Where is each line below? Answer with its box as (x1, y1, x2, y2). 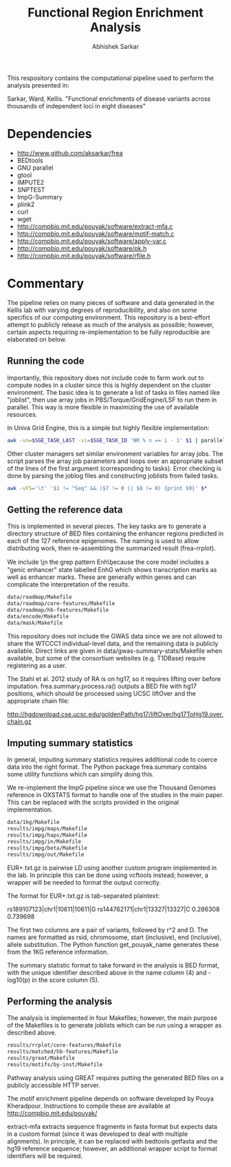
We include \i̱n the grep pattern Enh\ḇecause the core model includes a (7, 558, 210, 567)
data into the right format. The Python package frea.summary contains (7, 763, 208, 771)
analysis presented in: (7, 81, 69, 89)
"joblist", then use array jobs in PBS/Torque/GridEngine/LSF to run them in (7, 395, 217, 404)
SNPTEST (16, 185, 45, 194)
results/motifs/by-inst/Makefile (7, 1061, 103, 1068)
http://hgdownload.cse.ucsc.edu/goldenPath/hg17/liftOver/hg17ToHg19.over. (7, 709, 223, 718)
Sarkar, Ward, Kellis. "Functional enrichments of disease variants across (7, 95, 211, 103)
